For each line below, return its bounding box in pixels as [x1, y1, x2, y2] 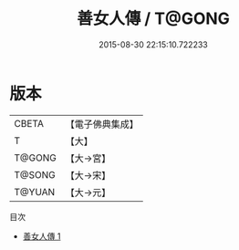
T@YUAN [14, 185, 56, 198]
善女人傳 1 [22, 230, 61, 242]
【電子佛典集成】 [65, 118, 139, 130]
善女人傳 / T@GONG [76, 8, 231, 29]
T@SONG [14, 168, 57, 181]
